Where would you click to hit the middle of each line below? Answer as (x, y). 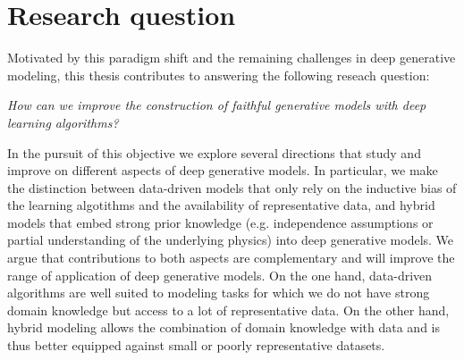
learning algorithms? (63, 122)
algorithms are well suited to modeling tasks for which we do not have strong (219, 293)
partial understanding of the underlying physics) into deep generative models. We (231, 240)
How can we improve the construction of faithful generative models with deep (217, 105)
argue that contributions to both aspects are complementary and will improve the (231, 258)
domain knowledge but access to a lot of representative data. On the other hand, (228, 310)
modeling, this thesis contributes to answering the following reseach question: (219, 75)
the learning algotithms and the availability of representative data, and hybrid (221, 205)
